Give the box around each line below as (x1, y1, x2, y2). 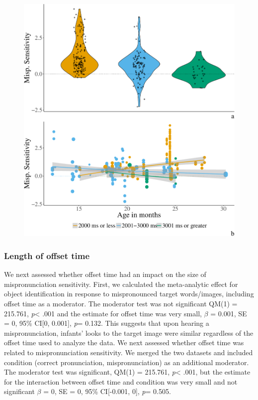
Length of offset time (4, 249, 90, 262)
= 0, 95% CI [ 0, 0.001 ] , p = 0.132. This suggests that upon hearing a (4, 318, 209, 328)
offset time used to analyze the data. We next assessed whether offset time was (4, 337, 244, 348)
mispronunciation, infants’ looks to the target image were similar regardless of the (4, 327, 254, 338)
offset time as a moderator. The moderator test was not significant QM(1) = (4, 298, 238, 308)
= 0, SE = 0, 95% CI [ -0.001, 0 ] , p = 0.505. (43, 386, 171, 397)
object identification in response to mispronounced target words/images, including (4, 288, 254, 299)
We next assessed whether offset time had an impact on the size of (4, 269, 206, 279)
